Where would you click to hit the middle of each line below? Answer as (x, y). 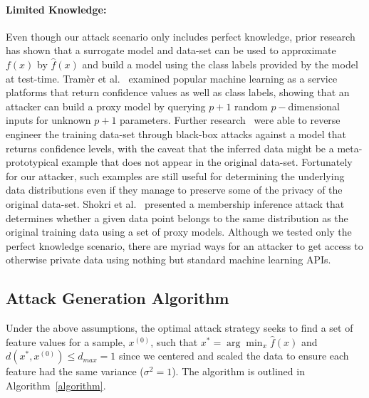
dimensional (314, 106)
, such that (174, 341)
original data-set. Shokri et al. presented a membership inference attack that (175, 203)
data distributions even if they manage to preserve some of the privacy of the (174, 190)
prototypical (32, 162)
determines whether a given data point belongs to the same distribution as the (177, 218)
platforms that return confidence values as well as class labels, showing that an (178, 92)
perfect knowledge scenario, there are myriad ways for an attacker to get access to (184, 245)
